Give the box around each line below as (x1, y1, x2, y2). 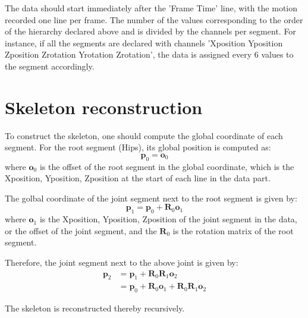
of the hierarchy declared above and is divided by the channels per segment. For (5, 25, 296, 37)
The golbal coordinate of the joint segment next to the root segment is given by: (5, 191, 297, 204)
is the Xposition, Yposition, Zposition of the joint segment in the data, (39, 213, 297, 225)
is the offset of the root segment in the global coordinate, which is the (39, 160, 294, 172)
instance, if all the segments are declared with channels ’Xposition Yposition (5, 36, 283, 49)
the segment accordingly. (5, 59, 95, 72)
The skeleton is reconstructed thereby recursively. (5, 302, 185, 314)
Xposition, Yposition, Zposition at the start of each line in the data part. (5, 172, 271, 184)
